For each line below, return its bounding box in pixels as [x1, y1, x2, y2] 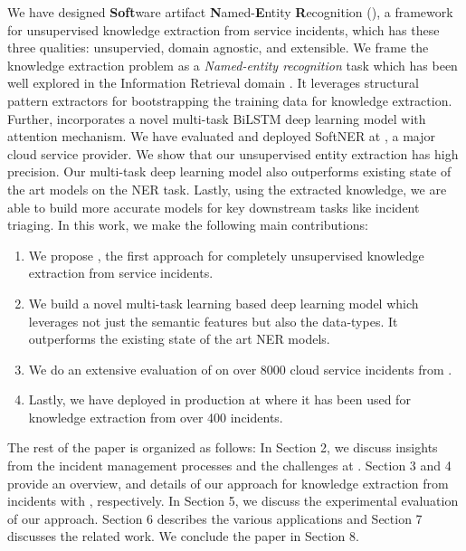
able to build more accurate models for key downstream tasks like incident [7, 197, 420, 216]
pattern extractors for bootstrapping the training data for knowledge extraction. [7, 90, 452, 109]
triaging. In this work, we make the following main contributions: [7, 215, 368, 234]
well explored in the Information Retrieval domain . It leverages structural [7, 73, 419, 92]
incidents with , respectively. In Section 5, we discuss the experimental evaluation [7, 491, 459, 510]
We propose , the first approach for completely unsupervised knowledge [28, 245, 424, 264]
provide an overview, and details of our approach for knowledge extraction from [7, 473, 449, 492]
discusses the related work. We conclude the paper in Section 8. [7, 527, 359, 546]
